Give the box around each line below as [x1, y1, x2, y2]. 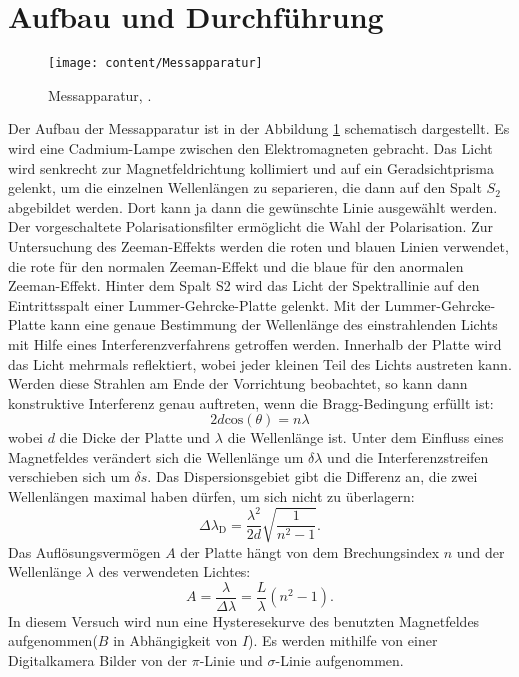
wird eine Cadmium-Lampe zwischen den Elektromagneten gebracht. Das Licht [8, 137, 493, 158]
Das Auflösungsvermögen [8, 541, 161, 562]
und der [456, 541, 505, 562]
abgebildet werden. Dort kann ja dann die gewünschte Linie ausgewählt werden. [8, 196, 498, 217]
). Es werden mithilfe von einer [248, 630, 438, 651]
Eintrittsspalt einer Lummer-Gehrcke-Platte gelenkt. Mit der [8, 294, 381, 315]
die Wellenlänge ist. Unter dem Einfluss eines [227, 427, 504, 448]
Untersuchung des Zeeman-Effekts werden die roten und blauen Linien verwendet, [8, 235, 509, 256]
